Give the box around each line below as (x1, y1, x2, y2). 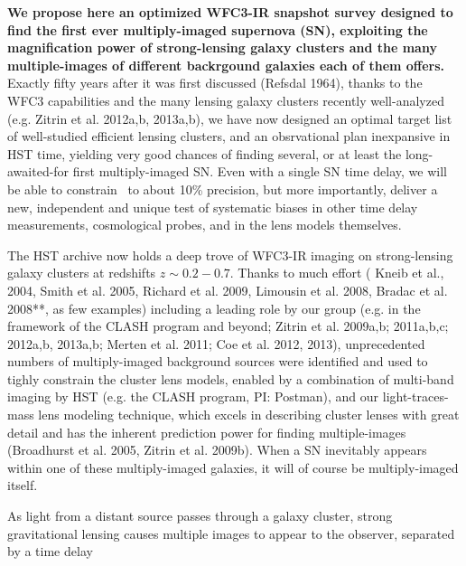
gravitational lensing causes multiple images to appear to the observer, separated (7, 524, 455, 542)
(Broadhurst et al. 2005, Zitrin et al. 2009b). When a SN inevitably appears (7, 440, 427, 459)
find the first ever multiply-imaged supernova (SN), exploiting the (7, 20, 428, 39)
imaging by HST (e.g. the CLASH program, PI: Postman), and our (7, 387, 379, 406)
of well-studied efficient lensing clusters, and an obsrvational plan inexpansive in (7, 127, 451, 146)
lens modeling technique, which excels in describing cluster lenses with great (38, 405, 460, 424)
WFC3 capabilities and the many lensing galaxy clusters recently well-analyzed (7, 90, 444, 109)
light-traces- (382, 387, 449, 406)
